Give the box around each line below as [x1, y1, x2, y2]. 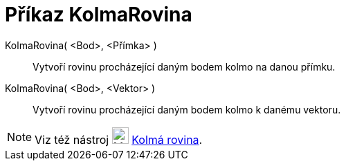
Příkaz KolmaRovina [5, 3, 192, 26]
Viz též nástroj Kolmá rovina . [35, 132, 203, 147]
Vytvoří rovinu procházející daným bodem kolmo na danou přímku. [33, 60, 336, 73]
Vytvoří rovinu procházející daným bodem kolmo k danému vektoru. [33, 103, 341, 116]
